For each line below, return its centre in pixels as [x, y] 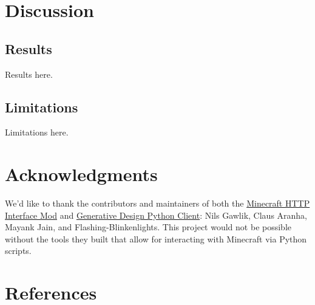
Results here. [29, 74]
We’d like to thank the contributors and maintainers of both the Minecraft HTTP [157, 203]
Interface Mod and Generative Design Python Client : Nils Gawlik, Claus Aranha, [156, 215]
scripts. [18, 251]
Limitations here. [37, 132]
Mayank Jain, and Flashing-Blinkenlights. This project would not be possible [148, 227]
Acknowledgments [81, 174]
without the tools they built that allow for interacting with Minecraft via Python [156, 238]
